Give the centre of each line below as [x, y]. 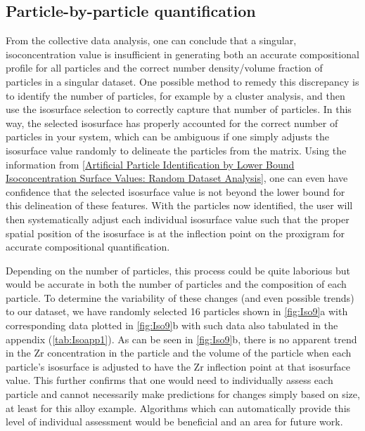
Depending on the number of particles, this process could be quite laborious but [178, 270]
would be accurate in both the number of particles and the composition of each [176, 284]
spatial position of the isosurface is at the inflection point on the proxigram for [175, 233]
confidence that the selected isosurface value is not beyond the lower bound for [175, 191]
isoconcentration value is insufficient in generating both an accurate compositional [182, 54]
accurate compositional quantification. [88, 247]
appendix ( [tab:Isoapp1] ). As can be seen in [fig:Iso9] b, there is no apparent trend [181, 339]
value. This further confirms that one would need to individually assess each [169, 380]
